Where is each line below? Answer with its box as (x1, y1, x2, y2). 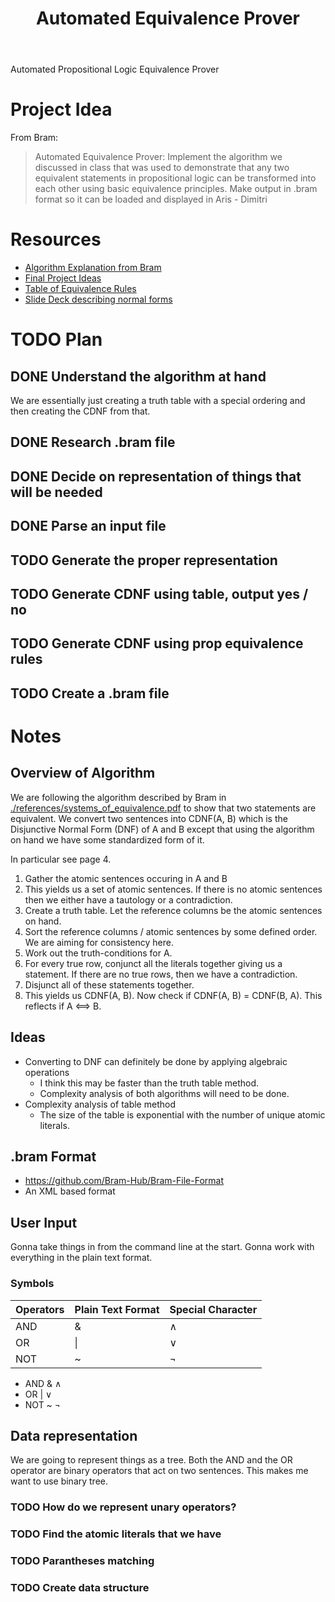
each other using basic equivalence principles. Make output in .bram (34, 183, 318, 195)
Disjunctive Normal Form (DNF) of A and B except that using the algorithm (10, 823, 315, 835)
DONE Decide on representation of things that (10, 468, 302, 485)
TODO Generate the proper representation (10, 552, 278, 569)
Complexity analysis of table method (24, 1098, 176, 1110)
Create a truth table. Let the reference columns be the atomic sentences (24, 904, 323, 916)
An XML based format (24, 1185, 116, 1197)
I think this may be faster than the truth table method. (39, 1077, 260, 1089)
